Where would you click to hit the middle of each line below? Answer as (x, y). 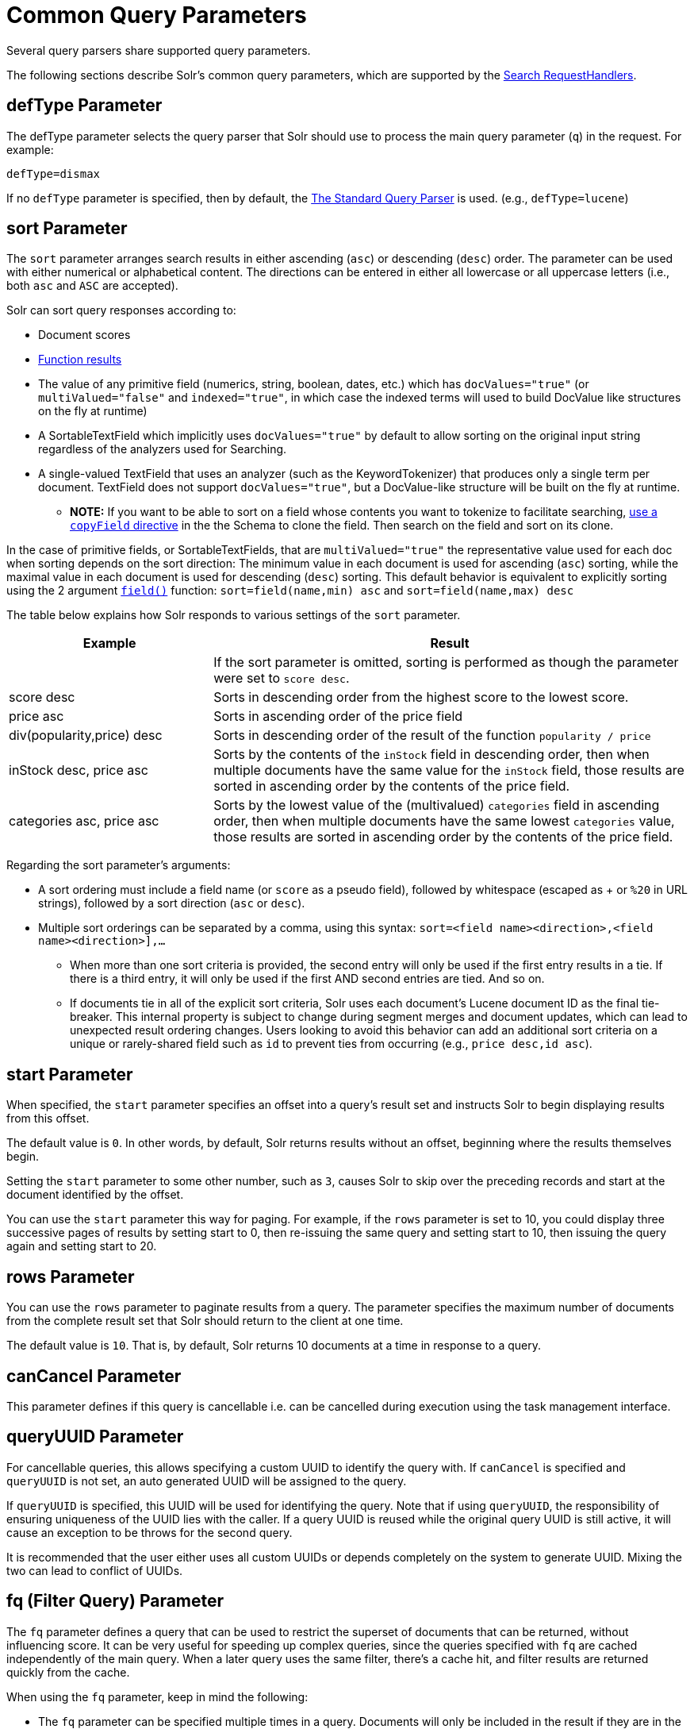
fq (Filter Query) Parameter (115, 1601)
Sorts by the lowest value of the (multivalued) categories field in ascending (437, 805)
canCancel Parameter (94, 1376)
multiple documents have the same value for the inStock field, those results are (449, 770)
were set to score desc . (282, 678)
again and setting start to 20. (82, 1246)
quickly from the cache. (68, 1672)
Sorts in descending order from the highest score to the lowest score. (421, 697)
